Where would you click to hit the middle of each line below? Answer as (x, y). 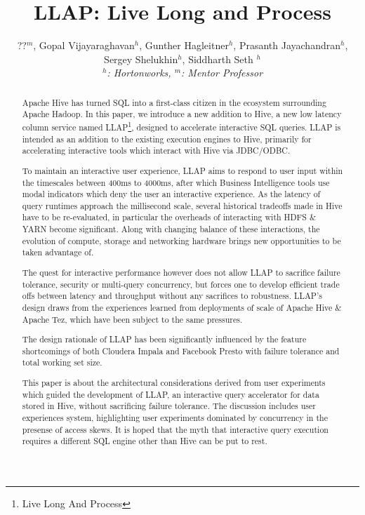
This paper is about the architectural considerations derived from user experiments (174, 383)
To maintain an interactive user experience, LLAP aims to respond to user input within (182, 170)
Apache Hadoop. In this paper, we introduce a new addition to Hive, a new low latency (182, 114)
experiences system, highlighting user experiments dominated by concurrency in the (175, 417)
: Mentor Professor (222, 73)
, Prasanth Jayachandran (287, 45)
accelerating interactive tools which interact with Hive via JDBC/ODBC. (156, 151)
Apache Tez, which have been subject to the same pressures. (132, 319)
